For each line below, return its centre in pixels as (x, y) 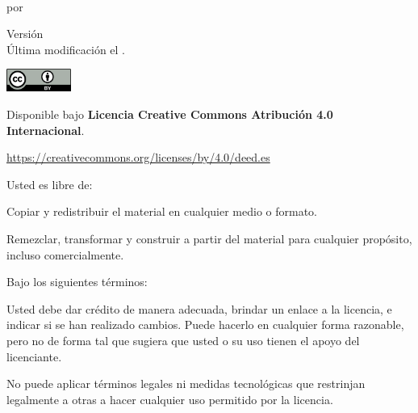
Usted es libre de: (50, 184)
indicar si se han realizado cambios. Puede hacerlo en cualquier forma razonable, (205, 324)
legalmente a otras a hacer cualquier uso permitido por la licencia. (170, 399)
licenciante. (34, 356)
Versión (25, 34)
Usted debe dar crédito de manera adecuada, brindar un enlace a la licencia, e (199, 308)
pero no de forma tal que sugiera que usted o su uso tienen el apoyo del (183, 340)
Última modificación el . (66, 49)
